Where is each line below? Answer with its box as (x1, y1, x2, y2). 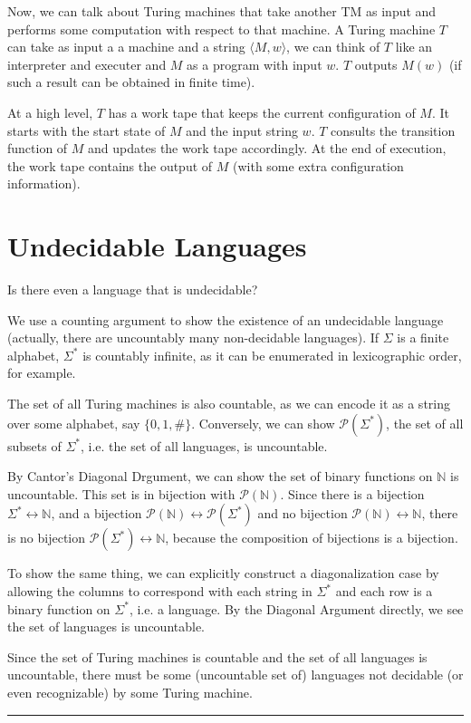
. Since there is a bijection (280, 484, 425, 503)
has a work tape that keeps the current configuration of (108, 102, 416, 121)
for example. (7, 363, 76, 382)
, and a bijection (51, 504, 142, 523)
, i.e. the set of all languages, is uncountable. (81, 436, 328, 455)
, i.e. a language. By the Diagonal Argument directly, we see (129, 599, 464, 618)
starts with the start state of (7, 120, 166, 140)
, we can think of (286, 37, 380, 56)
